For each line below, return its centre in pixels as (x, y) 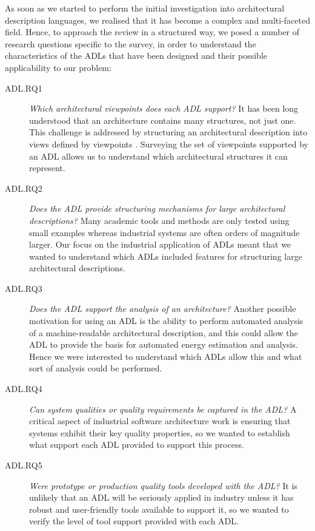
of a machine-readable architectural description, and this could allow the (164, 332)
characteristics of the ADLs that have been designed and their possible (136, 56)
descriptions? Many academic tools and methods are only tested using (159, 220)
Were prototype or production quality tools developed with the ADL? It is (163, 485)
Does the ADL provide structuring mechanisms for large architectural (157, 208)
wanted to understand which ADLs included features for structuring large (166, 256)
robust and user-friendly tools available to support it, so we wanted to (159, 509)
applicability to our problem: (58, 67)
